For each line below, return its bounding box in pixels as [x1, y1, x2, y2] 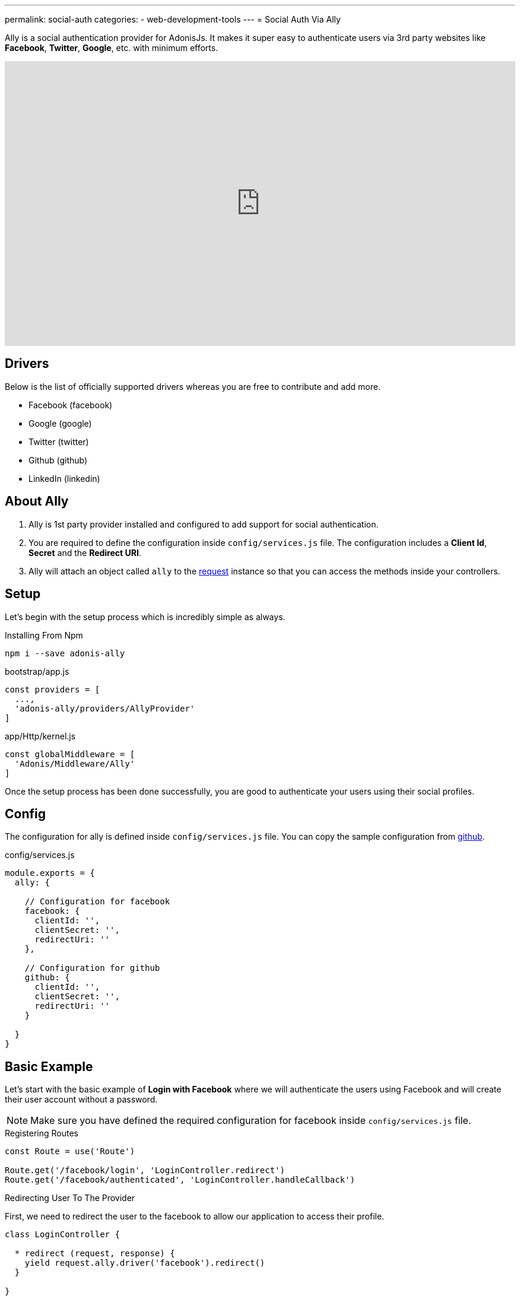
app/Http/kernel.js [5, 730, 76, 741]
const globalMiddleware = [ [5, 749, 135, 759]
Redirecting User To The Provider [5, 1193, 135, 1203]
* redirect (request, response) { [14, 1249, 175, 1259]
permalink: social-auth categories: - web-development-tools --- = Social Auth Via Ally [5, 14, 341, 24]
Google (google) [28, 418, 92, 428]
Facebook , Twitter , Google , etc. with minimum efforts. [5, 43, 218, 53]
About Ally [5, 494, 69, 509]
